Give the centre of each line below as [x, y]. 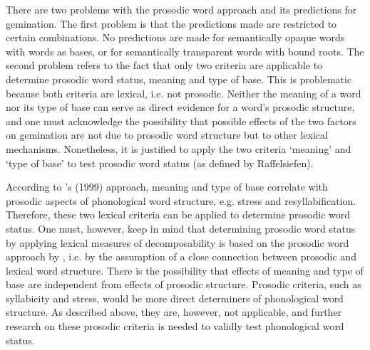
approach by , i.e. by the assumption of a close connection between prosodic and [181, 256]
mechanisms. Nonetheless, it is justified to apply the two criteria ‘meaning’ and [179, 148]
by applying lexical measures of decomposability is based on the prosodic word [178, 242]
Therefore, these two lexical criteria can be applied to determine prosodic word [178, 214]
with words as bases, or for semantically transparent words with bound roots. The [185, 51]
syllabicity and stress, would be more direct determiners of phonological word [175, 298]
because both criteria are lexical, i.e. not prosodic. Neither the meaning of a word [184, 93]
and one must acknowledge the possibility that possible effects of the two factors [181, 121]
